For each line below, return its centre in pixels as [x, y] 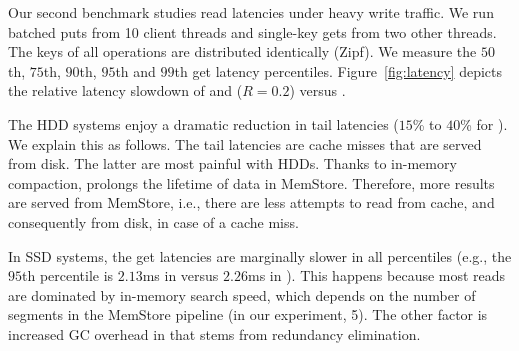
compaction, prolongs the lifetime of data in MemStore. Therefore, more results [251, 182]
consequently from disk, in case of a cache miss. [153, 221]
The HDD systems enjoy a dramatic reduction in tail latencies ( [203, 123]
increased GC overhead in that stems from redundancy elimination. [214, 333]
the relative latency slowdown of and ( [125, 90]
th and [135, 70]
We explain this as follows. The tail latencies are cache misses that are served [245, 143]
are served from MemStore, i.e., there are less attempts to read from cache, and [251, 202]
